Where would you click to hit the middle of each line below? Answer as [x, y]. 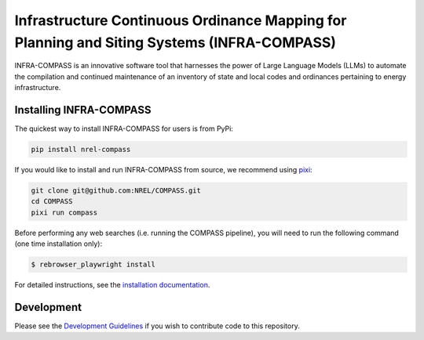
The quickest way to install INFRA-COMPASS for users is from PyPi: [124, 128]
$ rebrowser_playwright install [93, 265]
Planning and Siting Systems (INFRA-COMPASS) [175, 42]
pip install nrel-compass [81, 150]
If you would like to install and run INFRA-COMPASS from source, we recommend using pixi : [164, 170]
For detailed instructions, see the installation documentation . [112, 285]
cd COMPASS [52, 201]
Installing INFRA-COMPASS [83, 110]
